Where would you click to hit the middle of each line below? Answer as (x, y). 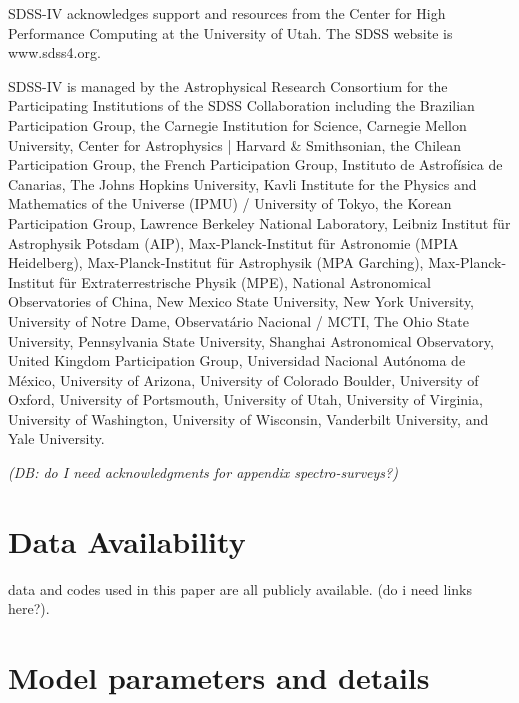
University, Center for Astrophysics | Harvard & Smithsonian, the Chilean (234, 144)
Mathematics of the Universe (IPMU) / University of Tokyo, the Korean (230, 203)
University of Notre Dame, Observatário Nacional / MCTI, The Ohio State (238, 320)
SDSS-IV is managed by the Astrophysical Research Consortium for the (228, 85)
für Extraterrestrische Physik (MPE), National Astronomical (245, 281)
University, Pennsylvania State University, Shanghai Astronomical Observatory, (251, 340)
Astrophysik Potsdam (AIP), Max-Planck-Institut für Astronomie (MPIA (233, 242)
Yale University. (56, 438)
